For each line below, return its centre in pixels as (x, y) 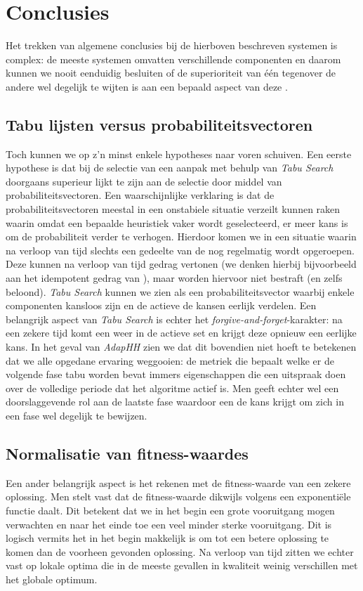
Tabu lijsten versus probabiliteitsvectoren (159, 124)
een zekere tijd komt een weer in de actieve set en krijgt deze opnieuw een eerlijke (181, 333)
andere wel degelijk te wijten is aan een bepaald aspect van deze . (147, 86)
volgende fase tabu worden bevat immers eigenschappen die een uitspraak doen (176, 374)
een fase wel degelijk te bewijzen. (77, 415)
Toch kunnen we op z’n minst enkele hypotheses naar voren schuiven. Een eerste (179, 154)
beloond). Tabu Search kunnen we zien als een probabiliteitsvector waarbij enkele (180, 291)
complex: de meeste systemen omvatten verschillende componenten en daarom (173, 59)
